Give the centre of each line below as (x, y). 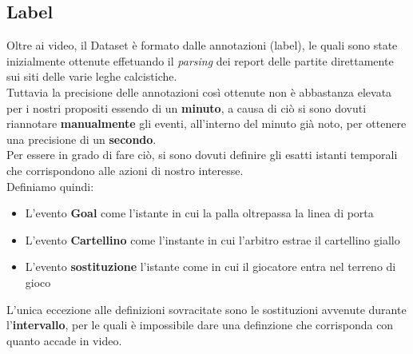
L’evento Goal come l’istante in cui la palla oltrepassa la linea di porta (199, 213)
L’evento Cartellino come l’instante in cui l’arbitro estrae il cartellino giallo (212, 239)
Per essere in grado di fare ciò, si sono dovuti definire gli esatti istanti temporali (202, 155)
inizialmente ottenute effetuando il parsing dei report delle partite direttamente (200, 60)
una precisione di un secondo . (81, 139)
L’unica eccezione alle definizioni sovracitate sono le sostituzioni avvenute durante (206, 309)
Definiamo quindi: (50, 186)
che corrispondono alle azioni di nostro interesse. (125, 170)
